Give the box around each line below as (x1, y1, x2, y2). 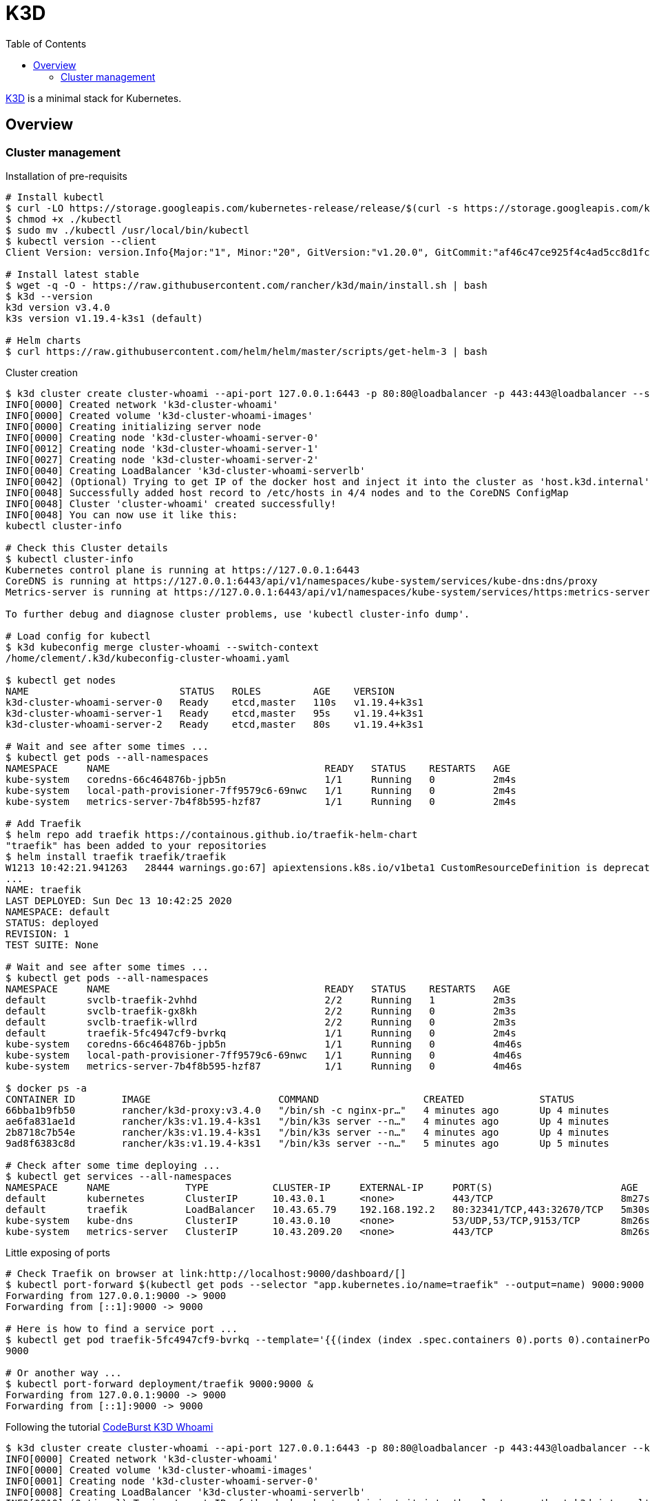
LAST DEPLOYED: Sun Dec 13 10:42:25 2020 (6, 895, 232, 906)
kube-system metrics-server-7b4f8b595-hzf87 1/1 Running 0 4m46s (6, 1060, 523, 1072)
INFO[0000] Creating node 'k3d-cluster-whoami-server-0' (6, 431, 319, 443)
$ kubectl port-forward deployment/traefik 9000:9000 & (6, 1378, 313, 1389)
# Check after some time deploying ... (6, 1159, 220, 1171)
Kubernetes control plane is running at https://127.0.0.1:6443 (6, 564, 360, 575)
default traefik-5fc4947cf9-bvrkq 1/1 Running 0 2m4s (6, 1027, 516, 1039)
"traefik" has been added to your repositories (6, 839, 267, 851)
